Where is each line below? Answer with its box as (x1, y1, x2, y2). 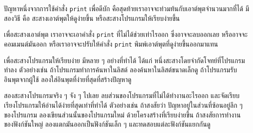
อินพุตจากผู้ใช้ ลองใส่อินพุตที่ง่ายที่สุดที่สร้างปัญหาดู (4, 74, 132, 84)
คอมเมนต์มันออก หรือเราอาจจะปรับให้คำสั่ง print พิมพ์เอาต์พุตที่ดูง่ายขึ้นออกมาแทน (4, 38, 218, 49)
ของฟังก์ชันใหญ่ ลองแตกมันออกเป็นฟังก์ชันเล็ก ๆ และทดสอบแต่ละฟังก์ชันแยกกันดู (4, 119, 211, 129)
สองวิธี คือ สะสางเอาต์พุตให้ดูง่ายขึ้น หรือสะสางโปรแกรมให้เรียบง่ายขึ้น (4, 13, 180, 23)
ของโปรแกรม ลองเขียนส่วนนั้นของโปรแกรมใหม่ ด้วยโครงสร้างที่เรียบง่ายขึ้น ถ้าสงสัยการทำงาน (4, 109, 241, 119)
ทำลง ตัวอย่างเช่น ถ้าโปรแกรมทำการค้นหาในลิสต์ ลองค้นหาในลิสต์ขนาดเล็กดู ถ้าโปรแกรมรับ (4, 65, 237, 75)
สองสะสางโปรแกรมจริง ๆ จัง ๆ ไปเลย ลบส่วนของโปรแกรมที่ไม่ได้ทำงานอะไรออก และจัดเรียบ (4, 90, 240, 100)
